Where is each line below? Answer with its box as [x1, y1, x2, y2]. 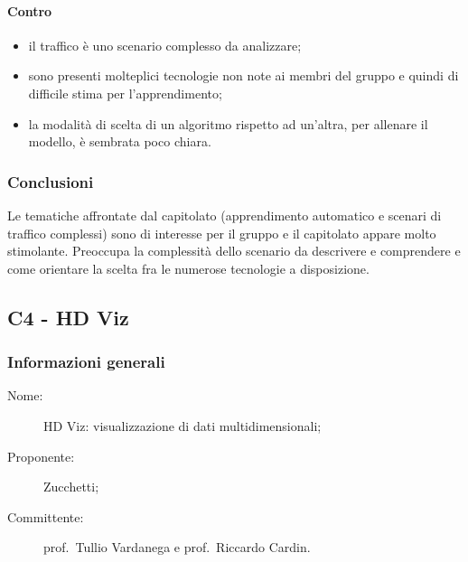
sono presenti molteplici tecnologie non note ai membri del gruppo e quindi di [28, 66, 459, 85]
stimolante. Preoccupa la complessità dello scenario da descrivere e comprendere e [7, 241, 461, 260]
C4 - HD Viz [7, 303, 129, 331]
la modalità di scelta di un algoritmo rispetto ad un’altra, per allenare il [28, 114, 428, 133]
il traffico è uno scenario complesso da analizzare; [28, 35, 302, 54]
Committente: [7, 507, 84, 526]
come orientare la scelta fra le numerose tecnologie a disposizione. [7, 258, 370, 277]
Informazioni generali [7, 351, 165, 373]
